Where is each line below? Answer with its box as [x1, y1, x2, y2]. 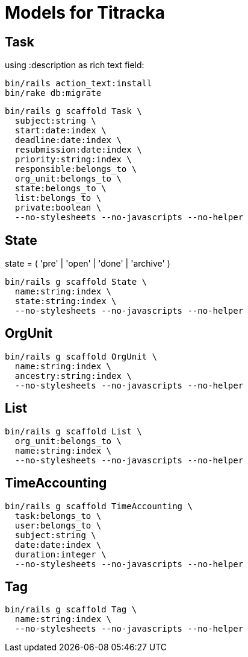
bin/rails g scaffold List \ [5, 426, 142, 436]
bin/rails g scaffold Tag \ [5, 605, 137, 615]
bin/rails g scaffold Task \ [5, 106, 142, 116]
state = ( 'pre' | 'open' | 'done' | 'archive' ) [5, 258, 170, 269]
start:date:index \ [14, 125, 107, 136]
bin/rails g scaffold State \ [5, 277, 147, 287]
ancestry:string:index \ [14, 370, 132, 381]
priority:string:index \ [14, 154, 132, 165]
